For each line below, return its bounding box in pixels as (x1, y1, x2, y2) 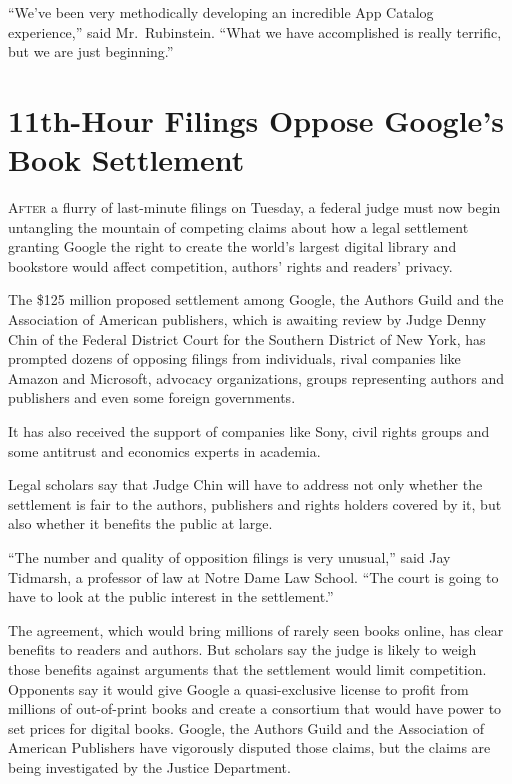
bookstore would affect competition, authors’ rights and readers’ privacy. (8, 255, 453, 276)
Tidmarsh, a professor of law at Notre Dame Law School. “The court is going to (8, 566, 499, 587)
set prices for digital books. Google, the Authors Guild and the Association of (8, 717, 485, 738)
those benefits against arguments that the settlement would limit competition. (8, 658, 487, 679)
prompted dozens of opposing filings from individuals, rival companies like (8, 348, 461, 369)
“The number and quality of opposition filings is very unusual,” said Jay (8, 547, 451, 567)
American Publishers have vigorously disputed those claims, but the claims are (8, 737, 491, 758)
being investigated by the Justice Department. (8, 756, 291, 777)
